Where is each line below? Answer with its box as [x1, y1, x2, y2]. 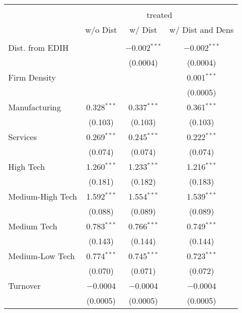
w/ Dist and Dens [169, 24, 234, 35]
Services [8, 131, 37, 143]
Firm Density [8, 71, 56, 83]
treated [147, 9, 172, 21]
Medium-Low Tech [8, 250, 75, 262]
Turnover [8, 280, 41, 291]
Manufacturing [8, 101, 61, 113]
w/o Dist [85, 24, 117, 35]
